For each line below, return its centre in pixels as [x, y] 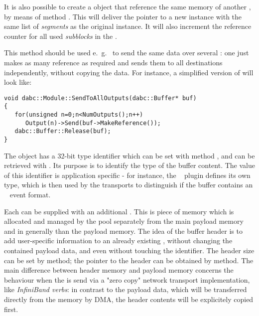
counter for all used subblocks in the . [61, 36]
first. [11, 309]
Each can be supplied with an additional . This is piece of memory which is [119, 211]
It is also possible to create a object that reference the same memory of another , [128, 6]
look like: [18, 82]
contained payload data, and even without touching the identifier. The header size [129, 250]
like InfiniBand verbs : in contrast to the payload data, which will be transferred [126, 289]
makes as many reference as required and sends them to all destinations [113, 62]
